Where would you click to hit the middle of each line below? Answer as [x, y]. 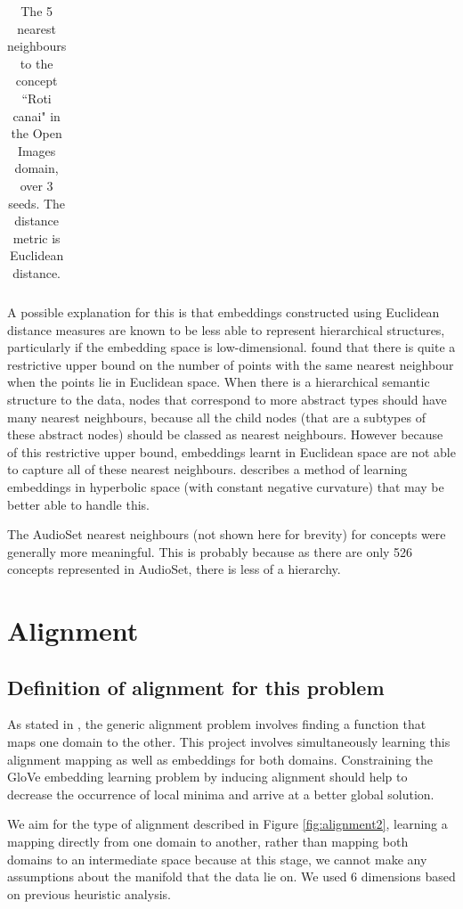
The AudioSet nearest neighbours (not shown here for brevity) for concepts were [227, 534]
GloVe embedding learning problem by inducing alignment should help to [207, 777]
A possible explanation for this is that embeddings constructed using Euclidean [223, 312]
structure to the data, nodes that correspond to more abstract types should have [227, 399]
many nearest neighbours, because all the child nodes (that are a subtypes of [216, 417]
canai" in [37, 115]
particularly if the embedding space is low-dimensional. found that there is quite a [231, 347]
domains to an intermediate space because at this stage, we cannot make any [217, 859]
